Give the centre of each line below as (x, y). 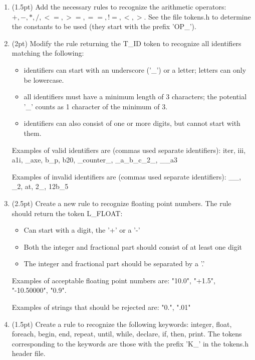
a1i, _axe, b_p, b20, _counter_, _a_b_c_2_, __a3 (95, 160)
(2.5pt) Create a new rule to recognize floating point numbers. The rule (121, 203)
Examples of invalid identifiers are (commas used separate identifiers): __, (126, 176)
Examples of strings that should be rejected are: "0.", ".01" (101, 307)
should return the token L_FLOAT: (67, 213)
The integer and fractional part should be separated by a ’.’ (114, 263)
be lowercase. (44, 79)
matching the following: (48, 53)
